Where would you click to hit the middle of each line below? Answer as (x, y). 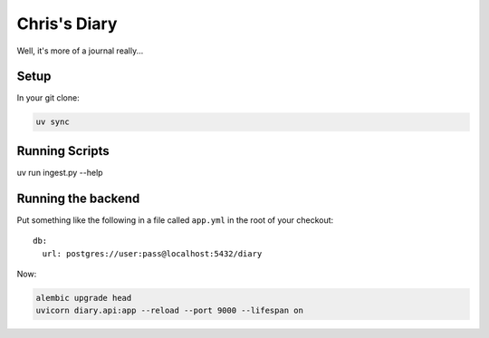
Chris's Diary (67, 24)
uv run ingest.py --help (60, 172)
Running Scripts (63, 151)
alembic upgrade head (84, 298)
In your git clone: (48, 98)
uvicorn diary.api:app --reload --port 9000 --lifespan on (169, 311)
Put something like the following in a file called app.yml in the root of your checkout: (175, 220)
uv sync (53, 122)
